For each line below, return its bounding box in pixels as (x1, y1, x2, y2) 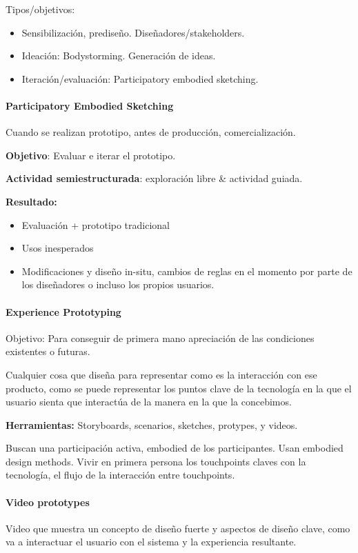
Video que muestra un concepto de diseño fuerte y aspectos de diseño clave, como (6, 521, 350, 535)
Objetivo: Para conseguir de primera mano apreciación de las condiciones (6, 330, 315, 345)
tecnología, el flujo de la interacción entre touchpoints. (6, 467, 235, 482)
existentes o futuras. (6, 344, 90, 359)
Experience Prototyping (6, 304, 121, 319)
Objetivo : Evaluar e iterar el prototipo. (6, 148, 176, 162)
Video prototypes (6, 494, 90, 509)
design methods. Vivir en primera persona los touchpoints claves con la (6, 454, 306, 468)
